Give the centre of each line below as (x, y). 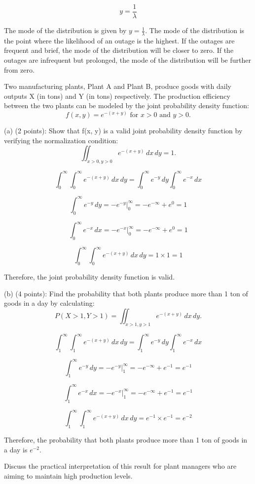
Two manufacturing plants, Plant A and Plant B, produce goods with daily (118, 86)
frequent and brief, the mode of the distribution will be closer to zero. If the (119, 50)
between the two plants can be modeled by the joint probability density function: (127, 105)
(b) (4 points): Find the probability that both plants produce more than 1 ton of (126, 293)
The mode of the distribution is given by (65, 30)
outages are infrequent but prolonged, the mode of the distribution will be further (127, 60)
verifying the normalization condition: (61, 140)
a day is (16, 449)
